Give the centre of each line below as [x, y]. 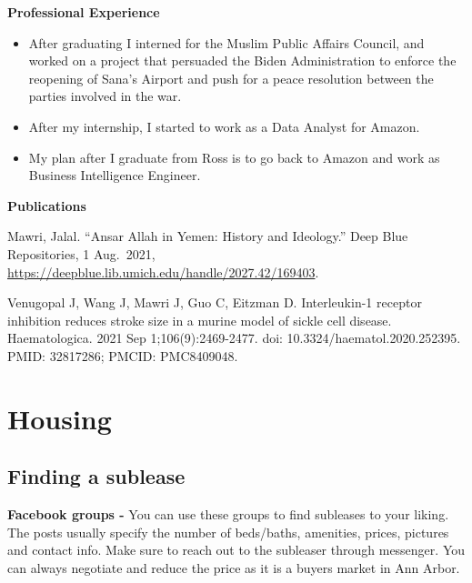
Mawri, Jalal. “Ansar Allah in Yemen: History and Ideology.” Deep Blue [208, 236]
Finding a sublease [96, 476]
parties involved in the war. [105, 96]
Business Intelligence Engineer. [115, 175]
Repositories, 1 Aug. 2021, [81, 253]
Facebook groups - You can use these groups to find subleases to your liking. [228, 514]
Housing [60, 418]
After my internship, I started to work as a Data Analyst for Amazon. [224, 126]
